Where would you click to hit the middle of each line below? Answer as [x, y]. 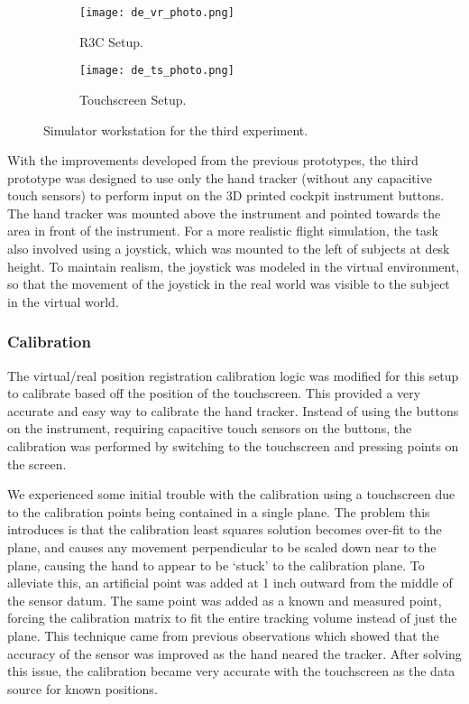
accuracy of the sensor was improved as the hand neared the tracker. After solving [234, 653]
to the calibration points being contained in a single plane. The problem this [219, 511]
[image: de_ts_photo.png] [157, 71]
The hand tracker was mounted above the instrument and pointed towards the [224, 213]
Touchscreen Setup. [133, 99]
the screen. [37, 463]
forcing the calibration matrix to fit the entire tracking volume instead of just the [232, 618]
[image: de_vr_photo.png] [157, 13]
